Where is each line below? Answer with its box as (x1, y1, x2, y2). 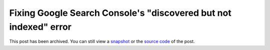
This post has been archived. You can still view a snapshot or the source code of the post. (9, 39, 195, 45)
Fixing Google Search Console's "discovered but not (9, 7, 232, 18)
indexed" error (9, 21, 72, 32)
